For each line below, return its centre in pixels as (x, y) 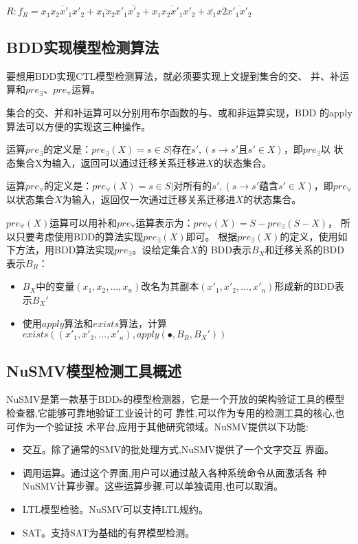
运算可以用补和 (83, 223)
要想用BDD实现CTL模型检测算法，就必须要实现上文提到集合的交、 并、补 (173, 75)
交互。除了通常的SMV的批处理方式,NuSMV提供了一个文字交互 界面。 (178, 449)
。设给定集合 (161, 250)
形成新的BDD (304, 286)
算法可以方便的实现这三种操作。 (78, 126)
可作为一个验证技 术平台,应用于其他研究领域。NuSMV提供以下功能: (157, 426)
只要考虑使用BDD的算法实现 (79, 236)
